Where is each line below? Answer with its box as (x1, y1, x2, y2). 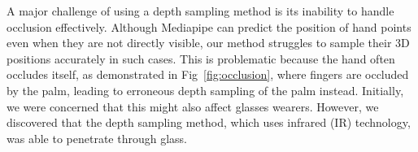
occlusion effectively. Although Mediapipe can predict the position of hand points (7, 18, 411, 35)
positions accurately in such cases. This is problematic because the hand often (7, 50, 395, 67)
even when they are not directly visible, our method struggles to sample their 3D (7, 34, 410, 51)
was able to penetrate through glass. (7, 129, 187, 146)
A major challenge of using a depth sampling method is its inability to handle (7, 2, 394, 19)
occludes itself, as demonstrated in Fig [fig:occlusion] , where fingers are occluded (7, 66, 409, 83)
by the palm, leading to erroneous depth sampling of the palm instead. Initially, (7, 81, 404, 98)
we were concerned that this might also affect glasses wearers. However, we (7, 98, 379, 115)
